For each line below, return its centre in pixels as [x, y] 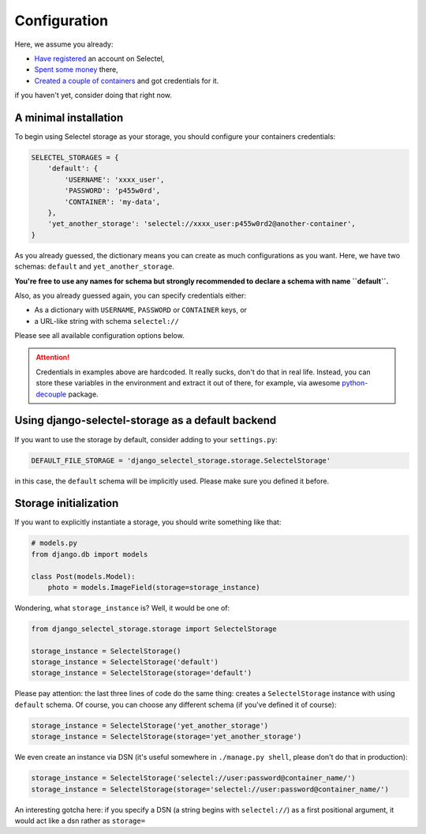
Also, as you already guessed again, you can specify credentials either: [131, 295]
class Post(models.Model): [83, 576]
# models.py [54, 543]
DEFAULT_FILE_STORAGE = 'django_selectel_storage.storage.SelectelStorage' [181, 460]
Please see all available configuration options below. [99, 336]
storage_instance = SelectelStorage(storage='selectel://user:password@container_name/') [210, 789]
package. [83, 394]
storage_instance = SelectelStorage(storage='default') [142, 673]
